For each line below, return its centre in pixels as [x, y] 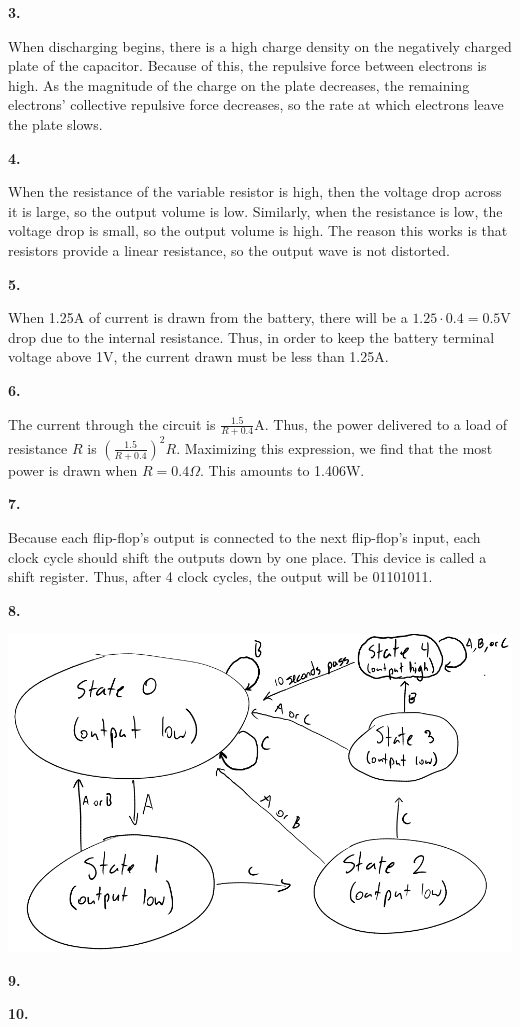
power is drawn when [73, 469]
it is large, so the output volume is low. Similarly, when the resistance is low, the [255, 210]
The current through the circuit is [112, 423]
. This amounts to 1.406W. [282, 469]
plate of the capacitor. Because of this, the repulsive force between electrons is [247, 65]
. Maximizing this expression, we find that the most [334, 447]
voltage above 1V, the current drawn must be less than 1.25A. [198, 356]
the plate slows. [55, 123]
